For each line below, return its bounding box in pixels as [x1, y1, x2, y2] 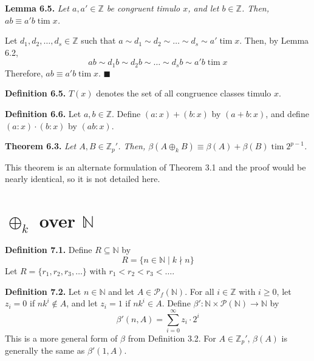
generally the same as [5, 344, 85, 357]
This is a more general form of [5, 331, 118, 344]
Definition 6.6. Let [5, 107, 81, 120]
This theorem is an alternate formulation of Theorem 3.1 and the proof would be [5, 160, 306, 173]
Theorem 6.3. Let [5, 140, 77, 152]
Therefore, [5, 66, 43, 79]
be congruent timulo [106, 2, 180, 14]
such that [81, 34, 116, 47]
